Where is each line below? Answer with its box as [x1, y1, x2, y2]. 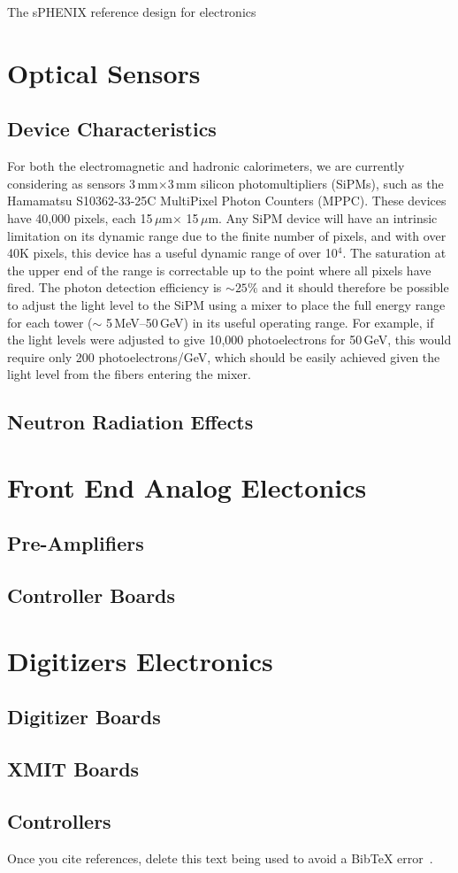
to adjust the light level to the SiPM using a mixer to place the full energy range [7, 295, 446, 313]
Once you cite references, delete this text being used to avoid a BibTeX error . [7, 848, 433, 867]
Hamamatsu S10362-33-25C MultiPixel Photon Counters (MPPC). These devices [7, 191, 447, 210]
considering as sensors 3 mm [7, 174, 158, 192]
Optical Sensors [7, 54, 201, 90]
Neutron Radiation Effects [7, 408, 254, 436]
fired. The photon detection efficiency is [7, 278, 222, 297]
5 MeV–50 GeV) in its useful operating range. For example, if [106, 313, 434, 331]
